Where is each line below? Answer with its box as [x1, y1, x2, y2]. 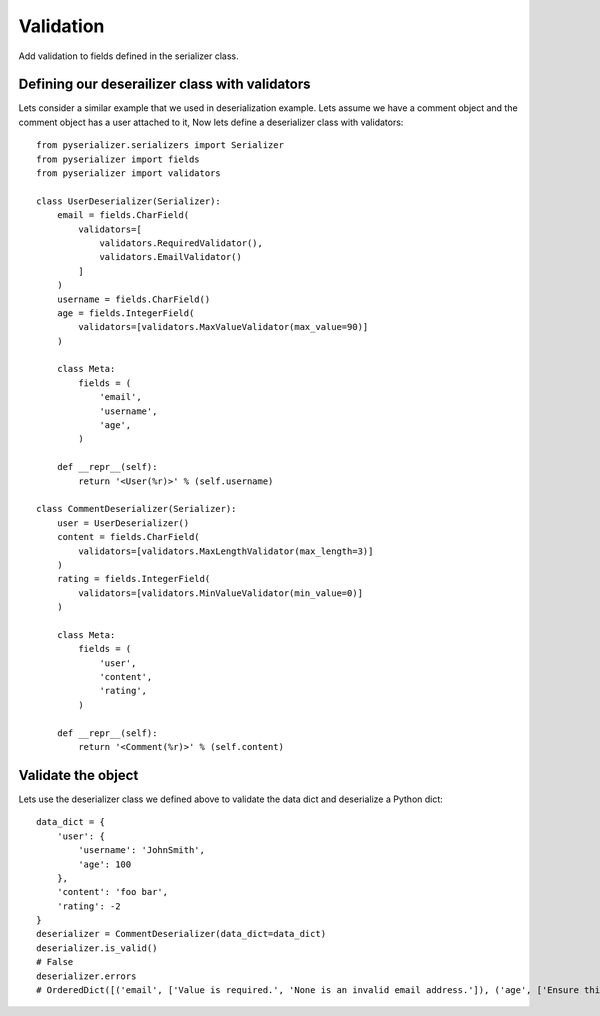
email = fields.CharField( [56, 210, 190, 221]
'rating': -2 [56, 900, 121, 912]
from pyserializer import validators [36, 168, 222, 179]
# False [36, 956, 74, 968]
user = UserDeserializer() [56, 517, 190, 529]
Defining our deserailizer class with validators [18, 76, 311, 93]
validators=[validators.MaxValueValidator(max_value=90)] [78, 321, 369, 333]
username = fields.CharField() [56, 293, 211, 305]
